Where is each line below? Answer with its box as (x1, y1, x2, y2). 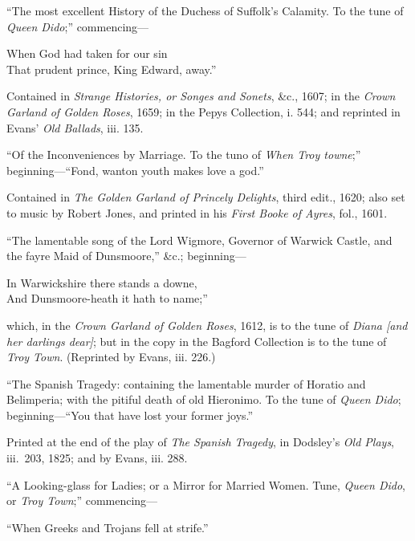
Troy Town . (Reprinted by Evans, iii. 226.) (6, 348, 216, 365)
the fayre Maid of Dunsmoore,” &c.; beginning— (6, 247, 246, 264)
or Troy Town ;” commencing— (6, 492, 158, 509)
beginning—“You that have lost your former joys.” (6, 406, 254, 423)
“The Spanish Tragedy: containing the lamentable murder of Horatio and (6, 375, 366, 392)
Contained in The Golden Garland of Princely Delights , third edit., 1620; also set (6, 189, 405, 205)
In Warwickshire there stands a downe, (6, 274, 197, 291)
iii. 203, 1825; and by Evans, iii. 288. (6, 449, 188, 466)
